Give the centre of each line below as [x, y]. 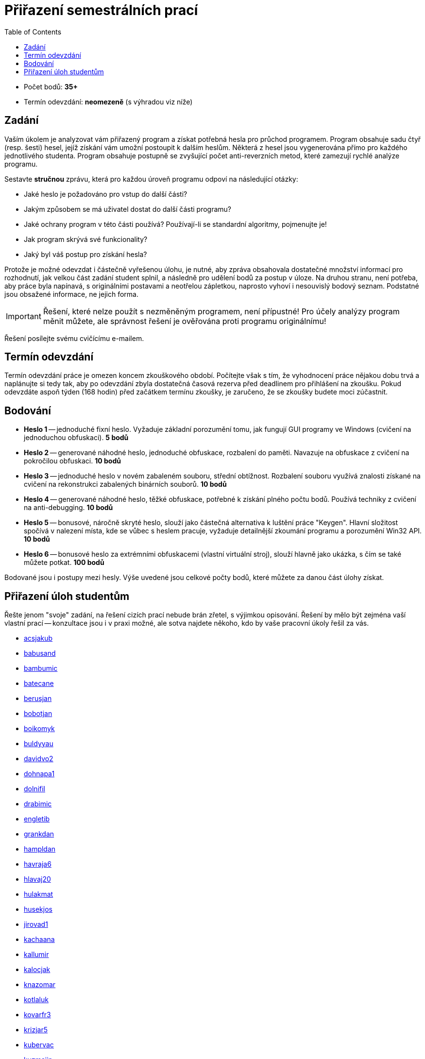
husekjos [38, 909]
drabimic [38, 804]
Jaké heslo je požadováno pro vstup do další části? [106, 194]
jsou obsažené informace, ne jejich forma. [71, 294]
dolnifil [34, 789]
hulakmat [39, 894]
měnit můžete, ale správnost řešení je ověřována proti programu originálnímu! [185, 321]
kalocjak [37, 970]
